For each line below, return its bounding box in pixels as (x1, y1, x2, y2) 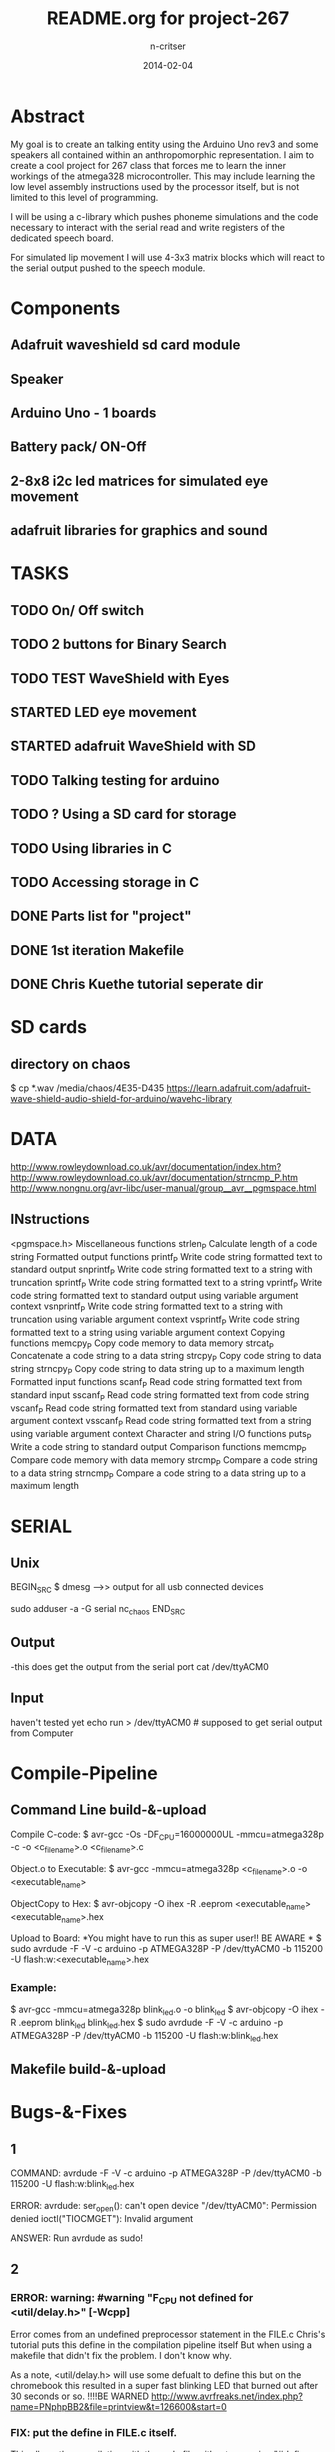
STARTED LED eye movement (10, 703, 197, 721)
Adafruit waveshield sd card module (10, 337, 241, 354)
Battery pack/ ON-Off (10, 438, 147, 456)
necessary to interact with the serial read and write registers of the (10, 221, 285, 233)
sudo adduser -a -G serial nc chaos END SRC (10, 1603, 186, 1617)
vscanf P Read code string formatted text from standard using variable (10, 1402, 298, 1416)
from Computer (10, 1727, 74, 1739)
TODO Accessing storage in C (10, 873, 200, 891)
